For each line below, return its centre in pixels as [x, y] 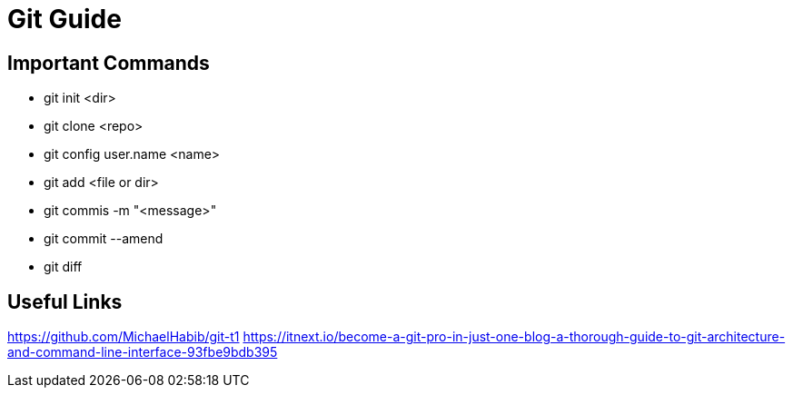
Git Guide [64, 19]
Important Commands [109, 63]
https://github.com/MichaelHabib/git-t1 [124, 337]
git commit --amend [104, 239]
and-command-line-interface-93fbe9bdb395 [143, 352]
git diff [63, 267]
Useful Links [65, 301]
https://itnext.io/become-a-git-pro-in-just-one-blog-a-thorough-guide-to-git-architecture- [514, 337]
